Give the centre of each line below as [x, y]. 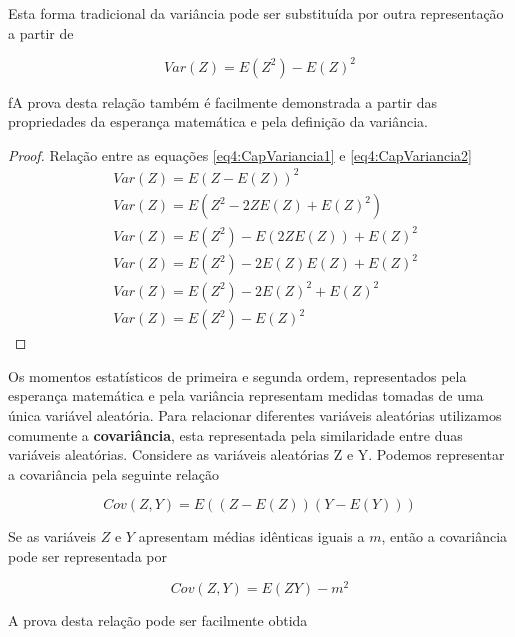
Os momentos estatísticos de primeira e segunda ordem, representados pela [237, 375]
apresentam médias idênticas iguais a [251, 536]
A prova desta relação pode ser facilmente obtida [158, 619]
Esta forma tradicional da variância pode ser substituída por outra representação [256, 13]
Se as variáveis [52, 536]
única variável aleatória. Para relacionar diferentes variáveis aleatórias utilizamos [255, 414]
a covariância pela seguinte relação [113, 473]
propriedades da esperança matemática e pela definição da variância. [218, 121]
